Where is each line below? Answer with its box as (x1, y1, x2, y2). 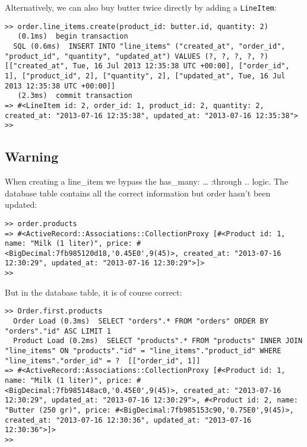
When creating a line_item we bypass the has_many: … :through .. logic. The (5, 175, 289, 188)
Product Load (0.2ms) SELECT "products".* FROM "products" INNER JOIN (13, 337, 303, 345)
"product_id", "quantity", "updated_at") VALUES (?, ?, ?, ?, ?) (5, 52, 268, 61)
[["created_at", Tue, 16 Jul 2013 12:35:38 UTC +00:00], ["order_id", (5, 62, 290, 71)
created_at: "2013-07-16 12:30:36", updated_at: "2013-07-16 (5, 416, 252, 424)
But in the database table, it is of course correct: (5, 286, 182, 298)
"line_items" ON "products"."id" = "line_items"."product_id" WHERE (5, 347, 281, 356)
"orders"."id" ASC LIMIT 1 (5, 326, 111, 335)
